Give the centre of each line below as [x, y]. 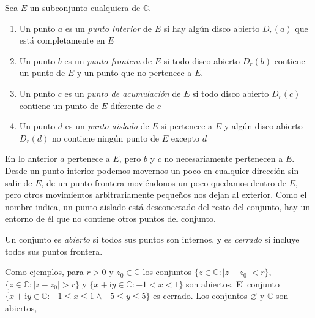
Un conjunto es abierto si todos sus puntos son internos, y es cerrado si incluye [152, 239]
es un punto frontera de [108, 60]
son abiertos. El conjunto [233, 283]
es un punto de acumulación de [123, 93]
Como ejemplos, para [44, 272]
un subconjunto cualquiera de [85, 7]
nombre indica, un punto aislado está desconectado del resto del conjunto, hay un [157, 206]
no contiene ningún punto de [106, 138]
